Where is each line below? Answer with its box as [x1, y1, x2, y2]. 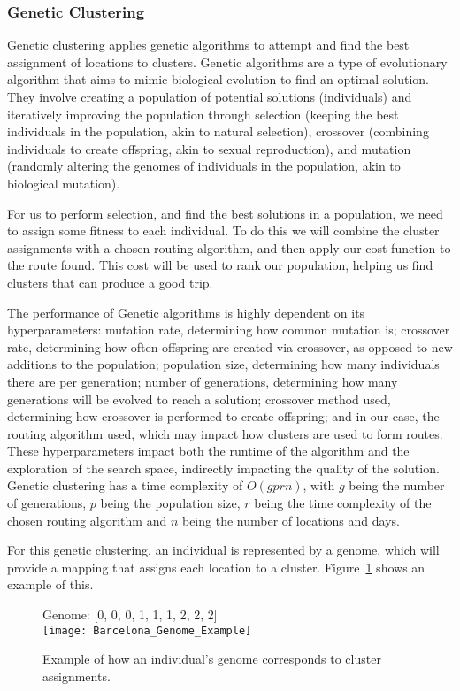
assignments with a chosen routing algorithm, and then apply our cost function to [7, 238, 451, 257]
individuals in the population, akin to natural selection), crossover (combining [7, 122, 429, 141]
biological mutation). [7, 173, 120, 192]
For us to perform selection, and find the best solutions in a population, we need [7, 203, 443, 222]
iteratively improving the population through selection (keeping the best [7, 104, 399, 123]
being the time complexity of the [254, 494, 432, 512]
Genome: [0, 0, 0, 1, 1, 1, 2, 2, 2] [42, 605, 218, 624]
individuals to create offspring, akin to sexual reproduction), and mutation [7, 139, 411, 157]
